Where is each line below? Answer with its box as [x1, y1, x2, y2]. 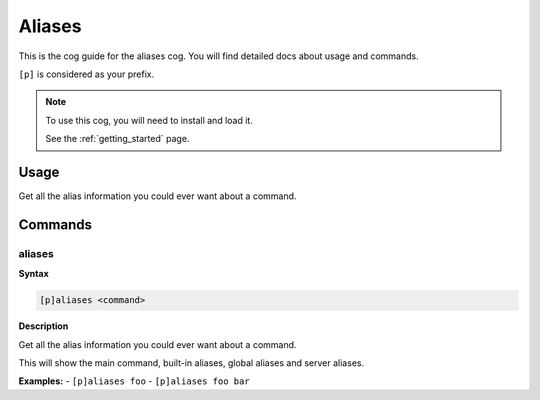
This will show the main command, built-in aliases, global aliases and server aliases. [18, 356, 365, 369]
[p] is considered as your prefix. [18, 68, 155, 80]
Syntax [18, 268, 49, 280]
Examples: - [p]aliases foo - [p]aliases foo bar [18, 375, 250, 387]
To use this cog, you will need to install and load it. [45, 114, 254, 126]
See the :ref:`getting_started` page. [45, 133, 190, 145]
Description [18, 320, 69, 332]
